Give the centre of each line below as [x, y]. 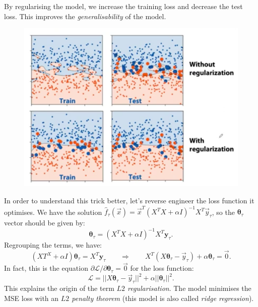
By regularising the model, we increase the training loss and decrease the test [123, 6]
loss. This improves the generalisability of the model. [85, 16]
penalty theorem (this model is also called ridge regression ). [163, 298]
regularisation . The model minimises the [189, 288]
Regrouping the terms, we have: [53, 245]
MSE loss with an [31, 298]
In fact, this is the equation [46, 268]
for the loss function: [162, 268]
